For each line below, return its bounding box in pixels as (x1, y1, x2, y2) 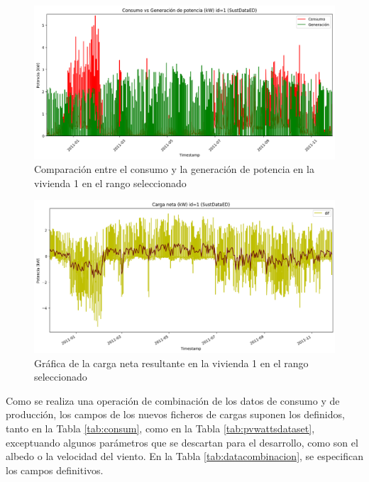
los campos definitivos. (6, 462, 104, 477)
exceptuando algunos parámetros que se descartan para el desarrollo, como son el (6, 435, 358, 449)
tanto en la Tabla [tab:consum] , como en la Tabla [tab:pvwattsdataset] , (6, 421, 315, 436)
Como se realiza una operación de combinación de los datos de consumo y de (6, 393, 340, 408)
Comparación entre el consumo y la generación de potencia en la (34, 162, 314, 176)
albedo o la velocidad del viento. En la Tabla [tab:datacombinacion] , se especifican (6, 449, 363, 464)
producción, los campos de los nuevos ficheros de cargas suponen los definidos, (6, 407, 345, 422)
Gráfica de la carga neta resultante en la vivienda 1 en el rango (34, 355, 309, 370)
